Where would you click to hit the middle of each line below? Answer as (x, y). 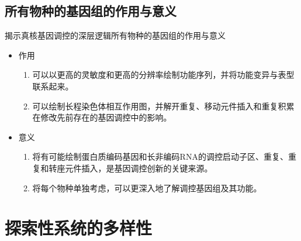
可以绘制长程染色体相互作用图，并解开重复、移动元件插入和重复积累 (163, 106)
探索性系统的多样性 (79, 228)
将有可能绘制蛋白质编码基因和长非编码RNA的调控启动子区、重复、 (160, 156)
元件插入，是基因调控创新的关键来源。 (139, 168)
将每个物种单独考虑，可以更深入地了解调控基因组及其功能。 (147, 187)
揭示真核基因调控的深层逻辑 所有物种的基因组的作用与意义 (115, 35)
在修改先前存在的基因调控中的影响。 (102, 117)
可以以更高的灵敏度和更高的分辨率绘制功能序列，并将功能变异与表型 (163, 75)
